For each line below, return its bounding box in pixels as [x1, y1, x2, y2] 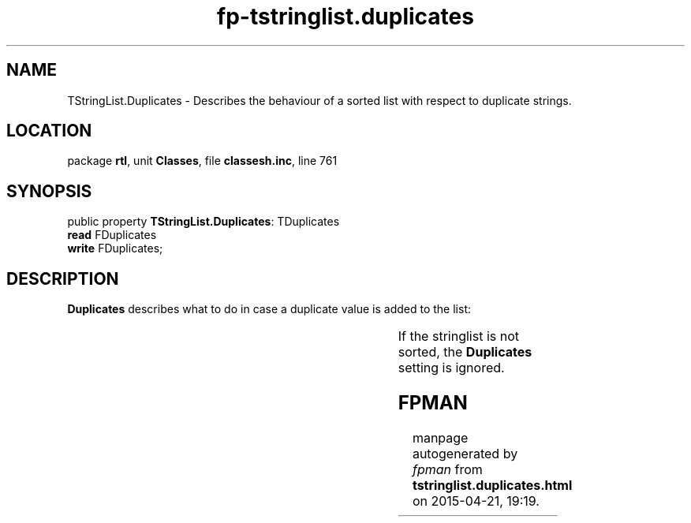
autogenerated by [412, 445, 518, 461]
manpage [412, 429, 469, 446]
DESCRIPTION [6, 268, 119, 289]
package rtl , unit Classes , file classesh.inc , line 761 [67, 154, 338, 168]
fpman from [412, 461, 483, 477]
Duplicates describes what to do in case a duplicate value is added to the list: [67, 302, 471, 316]
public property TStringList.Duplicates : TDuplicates [67, 215, 340, 229]
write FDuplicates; [67, 241, 163, 256]
